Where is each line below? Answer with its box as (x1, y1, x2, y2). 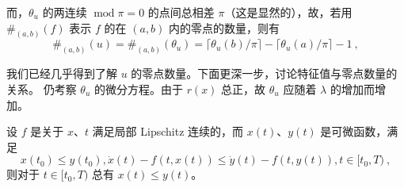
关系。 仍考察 (6, 80, 77, 97)
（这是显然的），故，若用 (224, 4, 353, 20)
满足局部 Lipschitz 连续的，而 (92, 123, 244, 140)
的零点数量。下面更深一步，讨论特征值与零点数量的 (131, 65, 398, 82)
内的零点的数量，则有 (169, 19, 280, 36)
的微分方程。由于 (93, 80, 183, 97)
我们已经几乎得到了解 (6, 65, 117, 82)
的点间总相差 (147, 4, 215, 20)
